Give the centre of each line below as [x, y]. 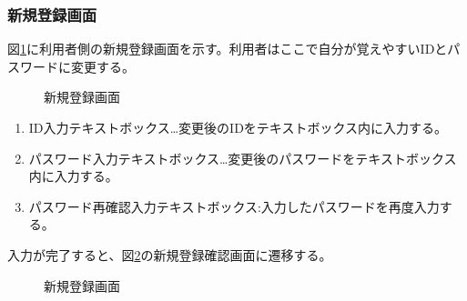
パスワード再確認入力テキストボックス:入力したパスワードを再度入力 [234, 206]
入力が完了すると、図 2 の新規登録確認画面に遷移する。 [170, 254]
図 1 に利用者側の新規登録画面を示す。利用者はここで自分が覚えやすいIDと [228, 49]
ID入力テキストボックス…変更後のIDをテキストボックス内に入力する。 [238, 127]
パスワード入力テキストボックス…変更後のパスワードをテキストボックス [243, 158]
